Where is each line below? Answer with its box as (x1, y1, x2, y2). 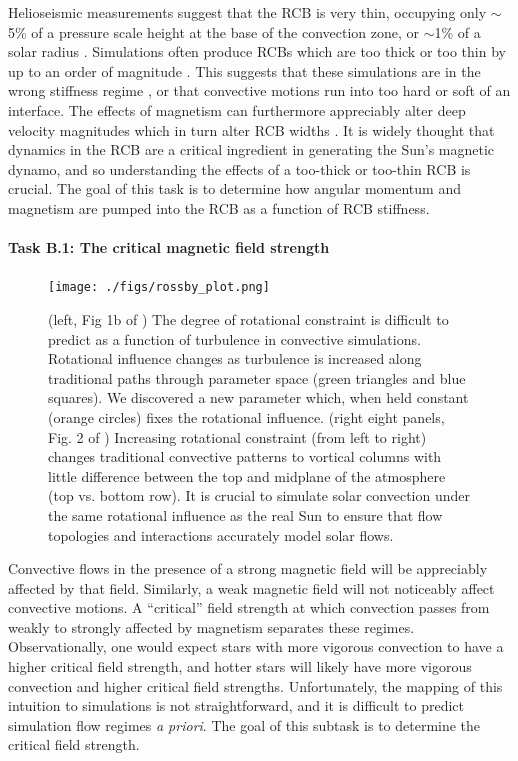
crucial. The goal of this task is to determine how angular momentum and (8, 178, 461, 199)
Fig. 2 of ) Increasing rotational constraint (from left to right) (48, 426, 427, 447)
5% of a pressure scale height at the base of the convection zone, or (8, 21, 420, 42)
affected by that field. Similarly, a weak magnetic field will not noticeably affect (8, 577, 495, 598)
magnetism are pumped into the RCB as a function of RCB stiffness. (8, 197, 430, 218)
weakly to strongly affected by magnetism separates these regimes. (8, 616, 415, 637)
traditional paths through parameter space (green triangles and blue (48, 367, 466, 388)
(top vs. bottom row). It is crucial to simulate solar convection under (48, 485, 471, 506)
